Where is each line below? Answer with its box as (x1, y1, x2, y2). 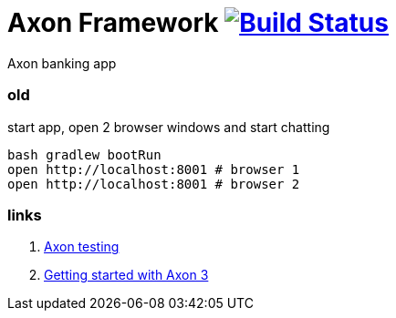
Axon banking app (7, 55, 117, 71)
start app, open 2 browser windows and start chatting (7, 118, 330, 135)
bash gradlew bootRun (7, 147, 162, 162)
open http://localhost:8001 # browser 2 (7, 176, 300, 191)
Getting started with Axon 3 (44, 267, 209, 283)
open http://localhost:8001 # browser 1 (7, 161, 300, 177)
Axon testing (44, 239, 120, 255)
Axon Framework (7, 7, 219, 38)
